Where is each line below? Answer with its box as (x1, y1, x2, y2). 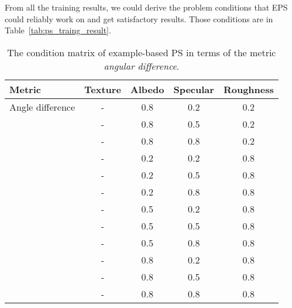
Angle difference (9, 100, 75, 114)
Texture (84, 82, 121, 96)
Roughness (223, 82, 274, 96)
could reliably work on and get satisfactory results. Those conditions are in (5, 12, 273, 25)
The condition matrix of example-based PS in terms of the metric (7, 45, 276, 59)
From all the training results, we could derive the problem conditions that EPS (5, 1, 288, 13)
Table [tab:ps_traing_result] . (5, 24, 111, 36)
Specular (173, 82, 214, 96)
